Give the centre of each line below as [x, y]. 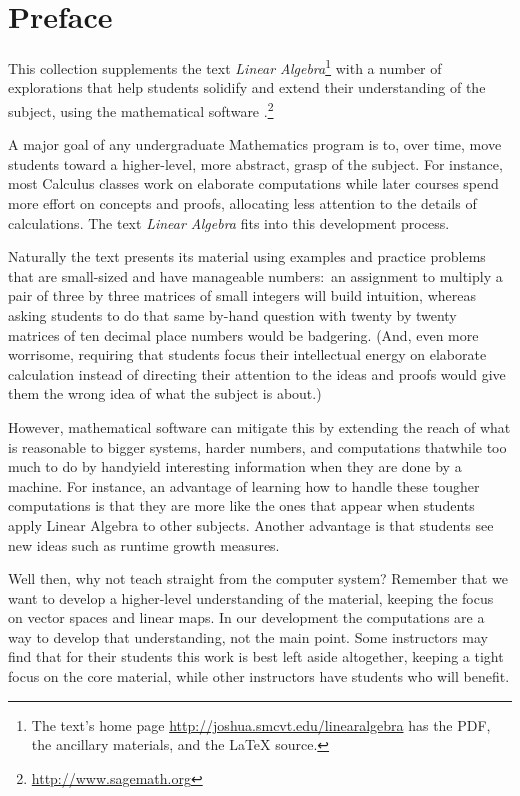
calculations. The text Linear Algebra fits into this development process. [229, 222]
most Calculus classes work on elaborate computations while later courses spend [253, 183]
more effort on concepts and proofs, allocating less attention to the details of [242, 203]
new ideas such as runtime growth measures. [144, 544]
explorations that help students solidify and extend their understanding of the [247, 87]
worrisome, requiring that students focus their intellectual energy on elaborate [247, 354]
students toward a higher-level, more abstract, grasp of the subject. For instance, [255, 163]
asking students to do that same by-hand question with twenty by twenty [232, 314]
